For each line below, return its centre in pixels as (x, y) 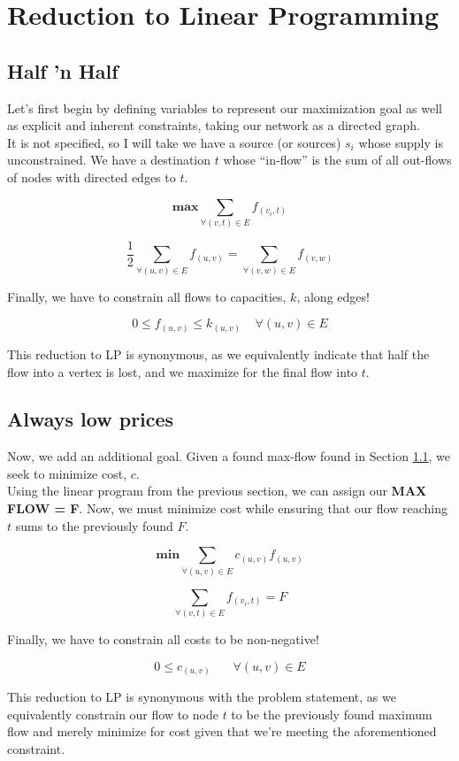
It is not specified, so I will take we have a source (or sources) (174, 142)
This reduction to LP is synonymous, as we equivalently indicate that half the (218, 354)
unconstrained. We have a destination (109, 160)
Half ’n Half (63, 70)
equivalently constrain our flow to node (113, 714)
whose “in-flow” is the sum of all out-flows (337, 160)
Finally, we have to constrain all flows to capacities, (147, 296)
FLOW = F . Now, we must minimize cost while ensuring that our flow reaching (227, 508)
